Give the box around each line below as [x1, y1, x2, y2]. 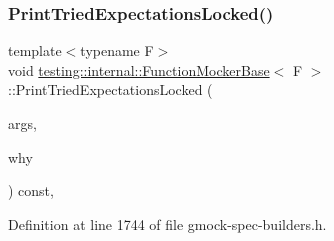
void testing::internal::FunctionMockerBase [8, 59, 270, 80]
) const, [8, 180, 54, 201]
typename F [80, 40, 154, 61]
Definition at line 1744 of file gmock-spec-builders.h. [8, 213, 327, 234]
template [8, 40, 62, 61]
